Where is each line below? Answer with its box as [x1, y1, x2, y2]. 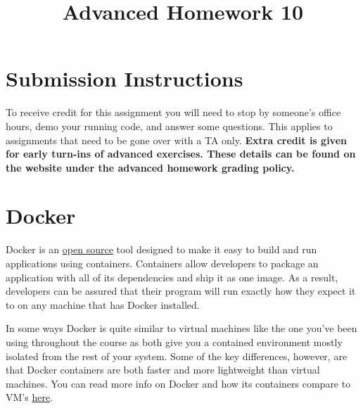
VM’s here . [6, 390, 53, 404]
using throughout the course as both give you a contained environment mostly [6, 334, 343, 349]
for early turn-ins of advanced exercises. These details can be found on [6, 146, 356, 161]
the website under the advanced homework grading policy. [6, 160, 295, 174]
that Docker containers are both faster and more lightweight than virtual [6, 362, 320, 377]
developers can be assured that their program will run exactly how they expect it [6, 283, 356, 298]
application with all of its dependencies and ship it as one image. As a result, [6, 269, 338, 284]
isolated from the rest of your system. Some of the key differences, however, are [6, 348, 348, 363]
